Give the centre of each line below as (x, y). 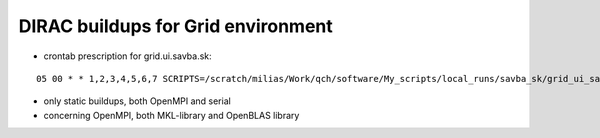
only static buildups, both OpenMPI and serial (137, 101)
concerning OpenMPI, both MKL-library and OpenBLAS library (171, 115)
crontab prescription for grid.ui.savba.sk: (127, 56)
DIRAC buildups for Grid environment (176, 26)
